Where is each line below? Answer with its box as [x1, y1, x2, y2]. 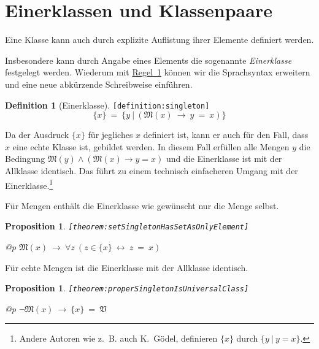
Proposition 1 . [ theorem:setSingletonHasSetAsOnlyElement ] [5, 220, 249, 232]
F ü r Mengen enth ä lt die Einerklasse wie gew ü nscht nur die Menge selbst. [5, 199, 279, 212]
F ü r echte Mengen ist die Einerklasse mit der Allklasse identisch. [5, 261, 248, 274]
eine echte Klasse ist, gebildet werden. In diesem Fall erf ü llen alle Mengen [12, 140, 290, 153]
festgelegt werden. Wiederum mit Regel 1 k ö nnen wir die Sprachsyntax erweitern [5, 66, 310, 79]
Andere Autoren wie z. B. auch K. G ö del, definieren [19, 332, 218, 345]
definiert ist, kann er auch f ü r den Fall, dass [143, 128, 309, 141]
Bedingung [5, 152, 45, 165]
